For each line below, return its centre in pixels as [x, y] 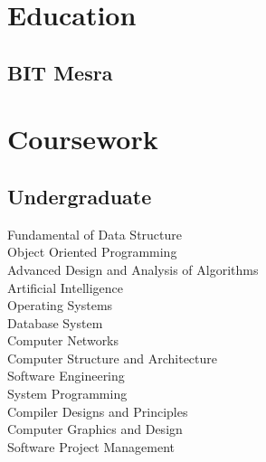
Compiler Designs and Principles [98, 411]
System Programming [67, 394]
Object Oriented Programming [92, 252]
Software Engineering [66, 376]
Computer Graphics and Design [95, 429]
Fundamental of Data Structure [95, 234]
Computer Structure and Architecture [112, 358]
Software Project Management [91, 446]
